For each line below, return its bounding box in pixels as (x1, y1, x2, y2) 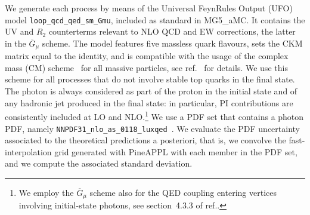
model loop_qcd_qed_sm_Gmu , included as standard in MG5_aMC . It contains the (5, 13, 305, 26)
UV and (5, 25, 34, 38)
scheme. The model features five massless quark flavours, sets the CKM (42, 36, 303, 49)
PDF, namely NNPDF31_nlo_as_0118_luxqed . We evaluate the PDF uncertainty (5, 122, 300, 134)
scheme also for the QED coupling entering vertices (89, 186, 277, 198)
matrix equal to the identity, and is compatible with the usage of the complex (5, 50, 289, 62)
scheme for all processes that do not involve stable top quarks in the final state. (5, 73, 295, 85)
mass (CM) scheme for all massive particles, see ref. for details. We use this (5, 61, 288, 73)
